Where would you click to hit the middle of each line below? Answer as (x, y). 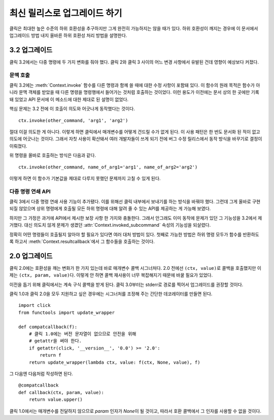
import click (35, 305)
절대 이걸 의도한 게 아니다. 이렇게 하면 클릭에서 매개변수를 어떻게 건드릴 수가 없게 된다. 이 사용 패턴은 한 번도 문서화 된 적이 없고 (135, 131)
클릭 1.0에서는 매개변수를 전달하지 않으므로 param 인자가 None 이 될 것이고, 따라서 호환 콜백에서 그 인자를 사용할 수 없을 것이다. (135, 411)
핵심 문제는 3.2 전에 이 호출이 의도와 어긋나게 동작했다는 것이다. (72, 109)
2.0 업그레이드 (31, 256)
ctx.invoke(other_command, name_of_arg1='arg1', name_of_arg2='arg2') (108, 167)
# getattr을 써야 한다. (55, 341)
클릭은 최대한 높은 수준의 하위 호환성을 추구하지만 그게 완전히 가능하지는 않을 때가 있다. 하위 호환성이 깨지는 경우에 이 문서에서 (134, 28)
